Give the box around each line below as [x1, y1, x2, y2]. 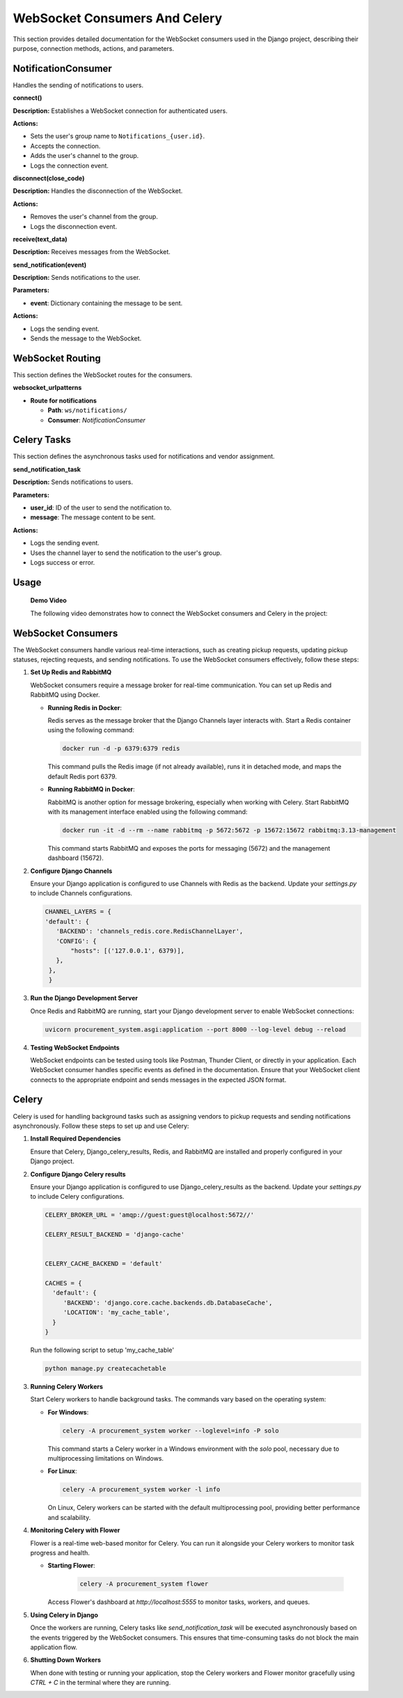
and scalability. [47, 1513, 91, 1521]
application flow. [30, 1643, 78, 1651]
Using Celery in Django [30, 1610, 99, 1619]
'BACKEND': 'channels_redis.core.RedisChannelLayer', [56, 927, 244, 936]
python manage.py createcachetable [45, 1365, 166, 1372]
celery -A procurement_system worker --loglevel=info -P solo [62, 1426, 279, 1434]
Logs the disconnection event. [30, 222, 118, 230]
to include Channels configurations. [30, 889, 132, 897]
